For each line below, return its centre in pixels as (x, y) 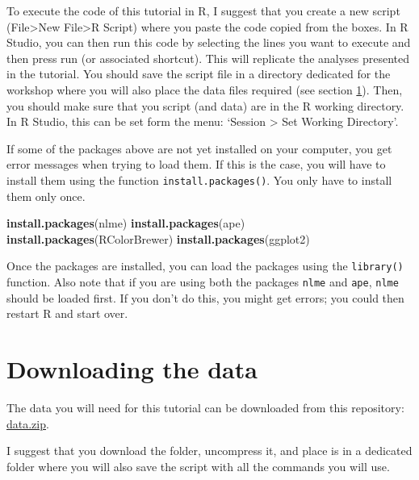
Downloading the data (132, 369)
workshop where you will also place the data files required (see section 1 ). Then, (205, 89)
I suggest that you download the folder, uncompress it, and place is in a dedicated (209, 451)
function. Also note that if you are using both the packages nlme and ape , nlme (203, 282)
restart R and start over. (67, 313)
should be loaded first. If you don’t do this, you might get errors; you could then (205, 297)
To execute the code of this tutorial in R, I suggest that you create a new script (203, 10)
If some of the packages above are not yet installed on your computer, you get (199, 148)
